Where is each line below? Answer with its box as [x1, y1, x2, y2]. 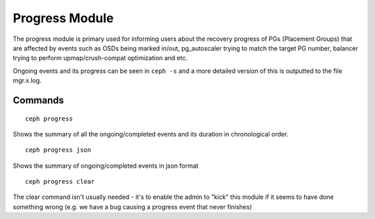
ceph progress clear [25, 177, 95, 186]
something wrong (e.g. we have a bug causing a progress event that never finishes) [12, 202, 253, 211]
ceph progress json [25, 146, 92, 154]
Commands [12, 94, 65, 106]
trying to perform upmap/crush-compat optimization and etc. [12, 54, 188, 62]
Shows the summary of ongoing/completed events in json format [12, 161, 199, 170]
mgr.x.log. [12, 76, 42, 85]
